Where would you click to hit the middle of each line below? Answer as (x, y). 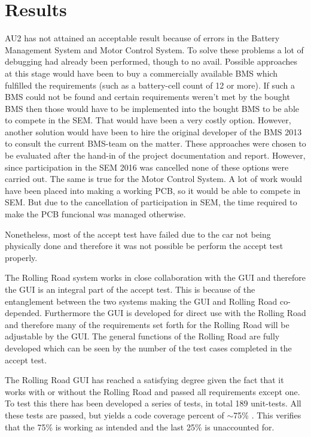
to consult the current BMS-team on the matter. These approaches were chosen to (155, 143)
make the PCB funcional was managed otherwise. (95, 214)
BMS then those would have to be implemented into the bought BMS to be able (152, 108)
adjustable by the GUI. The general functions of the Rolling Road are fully (142, 336)
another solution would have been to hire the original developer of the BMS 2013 (153, 131)
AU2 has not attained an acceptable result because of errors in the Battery (142, 38)
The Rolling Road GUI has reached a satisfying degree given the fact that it (144, 380)
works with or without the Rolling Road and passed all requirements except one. (153, 391)
